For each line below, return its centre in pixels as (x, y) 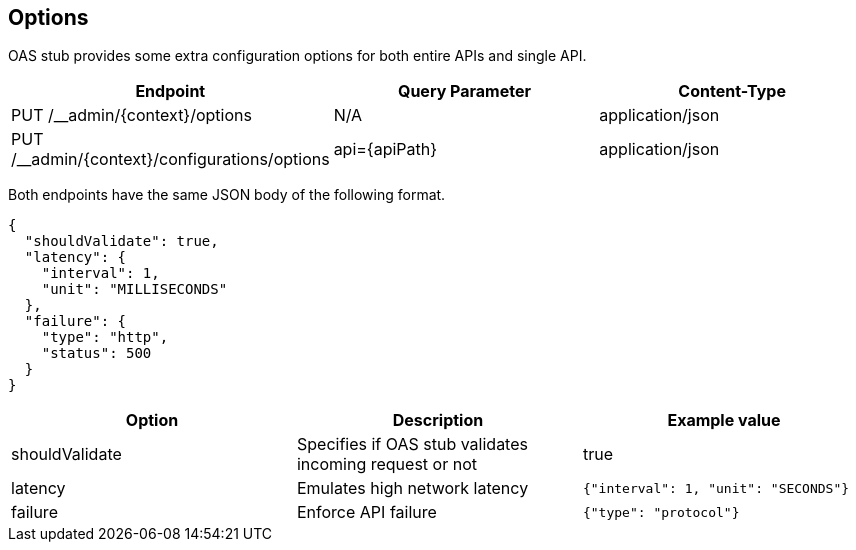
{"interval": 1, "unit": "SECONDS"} (716, 488)
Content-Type (732, 91)
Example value (724, 420)
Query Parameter (464, 91)
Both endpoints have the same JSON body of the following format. (227, 195)
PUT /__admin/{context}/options (131, 115)
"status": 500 (96, 353)
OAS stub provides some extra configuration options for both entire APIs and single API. (297, 56)
